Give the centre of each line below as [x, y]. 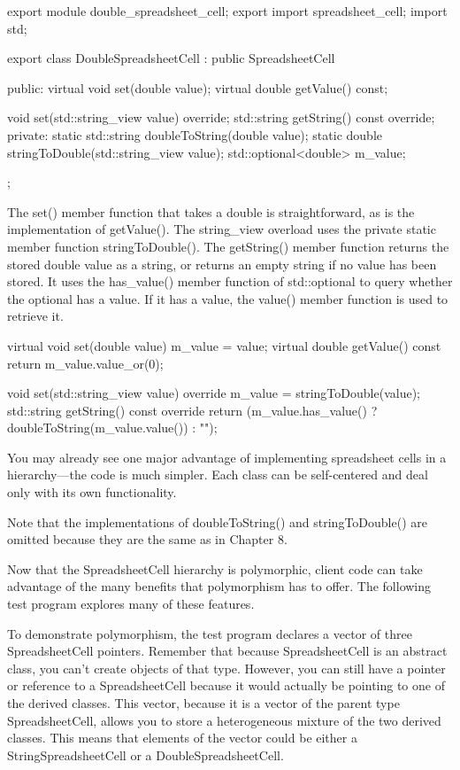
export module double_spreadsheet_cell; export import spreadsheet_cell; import [227, 11]
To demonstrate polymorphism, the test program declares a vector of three [210, 633]
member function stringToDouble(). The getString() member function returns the [228, 246]
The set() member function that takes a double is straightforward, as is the [211, 211]
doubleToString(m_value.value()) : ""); [112, 428]
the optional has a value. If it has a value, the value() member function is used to [228, 298]
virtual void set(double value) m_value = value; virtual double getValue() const [224, 345]
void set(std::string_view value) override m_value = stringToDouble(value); [214, 393]
